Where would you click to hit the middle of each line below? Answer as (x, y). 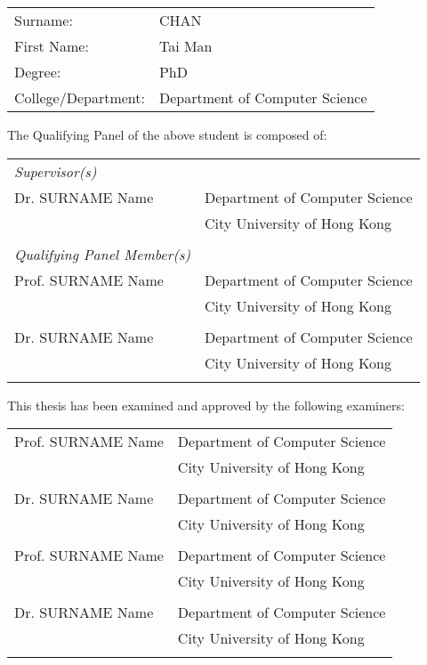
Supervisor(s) (56, 171)
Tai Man (185, 46)
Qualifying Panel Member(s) (103, 254)
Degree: (38, 72)
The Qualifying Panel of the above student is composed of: (167, 134)
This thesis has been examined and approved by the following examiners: (206, 405)
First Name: (52, 46)
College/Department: (80, 97)
